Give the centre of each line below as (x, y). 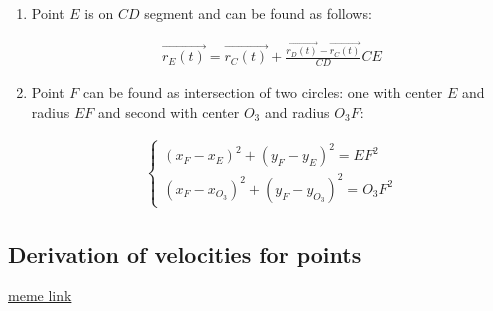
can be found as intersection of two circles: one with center (263, 92)
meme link (40, 295)
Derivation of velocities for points (185, 253)
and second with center (168, 111)
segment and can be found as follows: (258, 13)
